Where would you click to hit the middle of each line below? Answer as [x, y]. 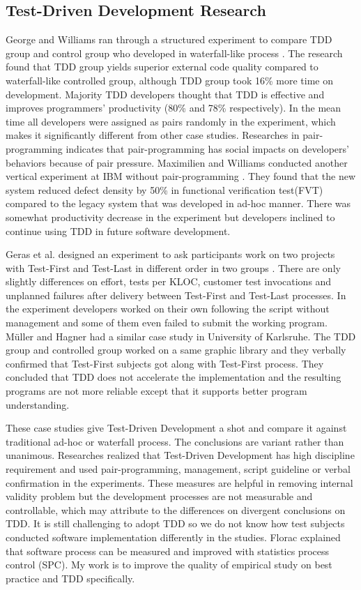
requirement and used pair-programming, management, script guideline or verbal [178, 469]
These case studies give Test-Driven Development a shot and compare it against [176, 428]
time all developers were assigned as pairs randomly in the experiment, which [171, 121]
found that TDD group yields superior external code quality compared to [162, 67]
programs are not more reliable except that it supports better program [156, 391]
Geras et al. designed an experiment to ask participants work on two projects [170, 254]
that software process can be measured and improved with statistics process [168, 551]
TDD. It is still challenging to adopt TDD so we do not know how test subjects [175, 523]
